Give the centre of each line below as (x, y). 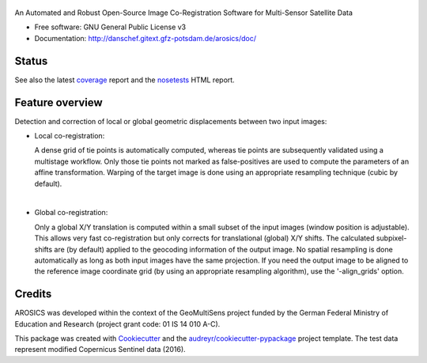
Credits (33, 294)
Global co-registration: (71, 213)
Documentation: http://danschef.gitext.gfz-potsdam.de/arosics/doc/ (145, 38)
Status (31, 60)
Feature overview (59, 102)
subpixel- (391, 238)
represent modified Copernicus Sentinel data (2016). (100, 350)
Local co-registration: (70, 135)
